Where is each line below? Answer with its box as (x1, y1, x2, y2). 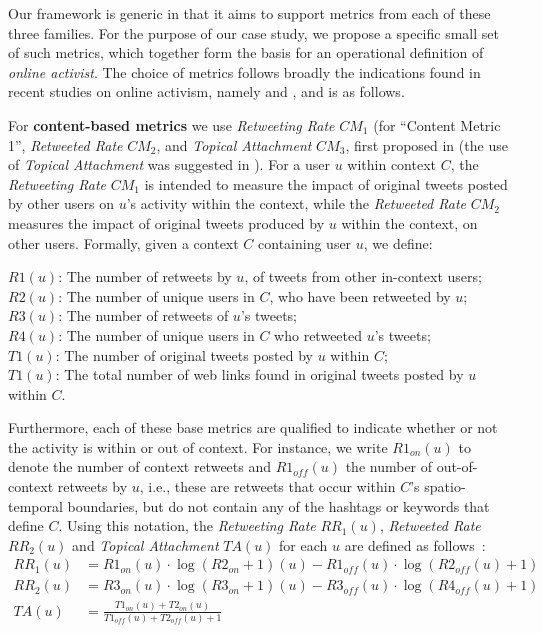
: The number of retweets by (58, 266, 232, 287)
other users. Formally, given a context (8, 232, 239, 253)
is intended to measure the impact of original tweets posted (144, 173, 508, 194)
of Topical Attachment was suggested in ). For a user (8, 154, 330, 175)
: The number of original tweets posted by (55, 344, 313, 365)
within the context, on (341, 212, 478, 233)
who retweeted (274, 324, 363, 345)
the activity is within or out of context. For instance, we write (8, 436, 388, 457)
